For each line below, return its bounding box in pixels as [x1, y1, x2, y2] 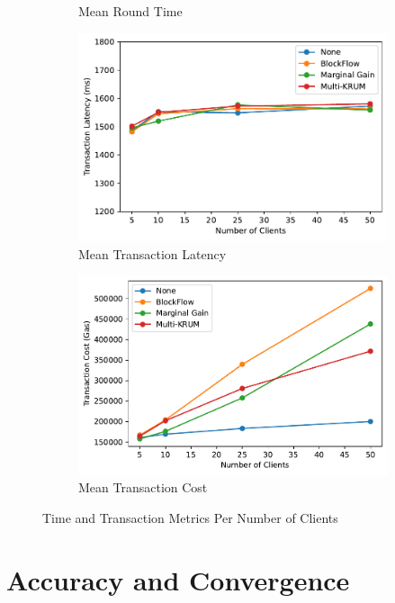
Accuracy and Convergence [6, 561, 350, 598]
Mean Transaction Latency [78, 244, 227, 263]
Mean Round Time [78, 2, 183, 20]
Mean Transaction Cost [78, 478, 208, 497]
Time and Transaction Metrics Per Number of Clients [42, 508, 338, 526]
